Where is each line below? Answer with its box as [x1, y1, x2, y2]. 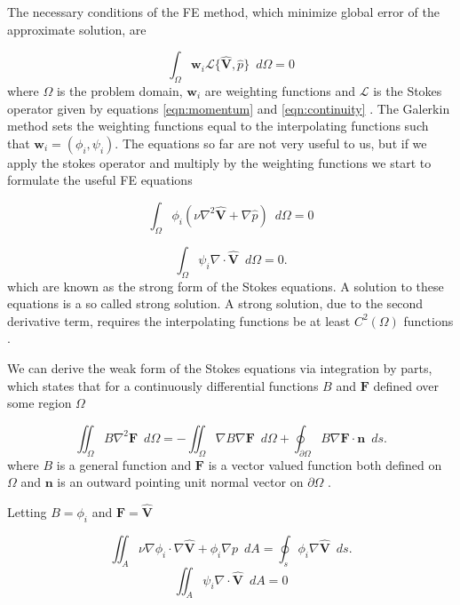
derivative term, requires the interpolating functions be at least [7, 311, 351, 330]
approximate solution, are [7, 20, 147, 38]
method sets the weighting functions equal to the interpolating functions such [7, 116, 429, 135]
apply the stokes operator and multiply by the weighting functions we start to [7, 153, 432, 171]
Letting [7, 502, 47, 521]
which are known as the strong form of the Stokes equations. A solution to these [7, 276, 444, 295]
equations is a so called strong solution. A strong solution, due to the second [7, 294, 424, 313]
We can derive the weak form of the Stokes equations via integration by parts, [7, 358, 432, 377]
